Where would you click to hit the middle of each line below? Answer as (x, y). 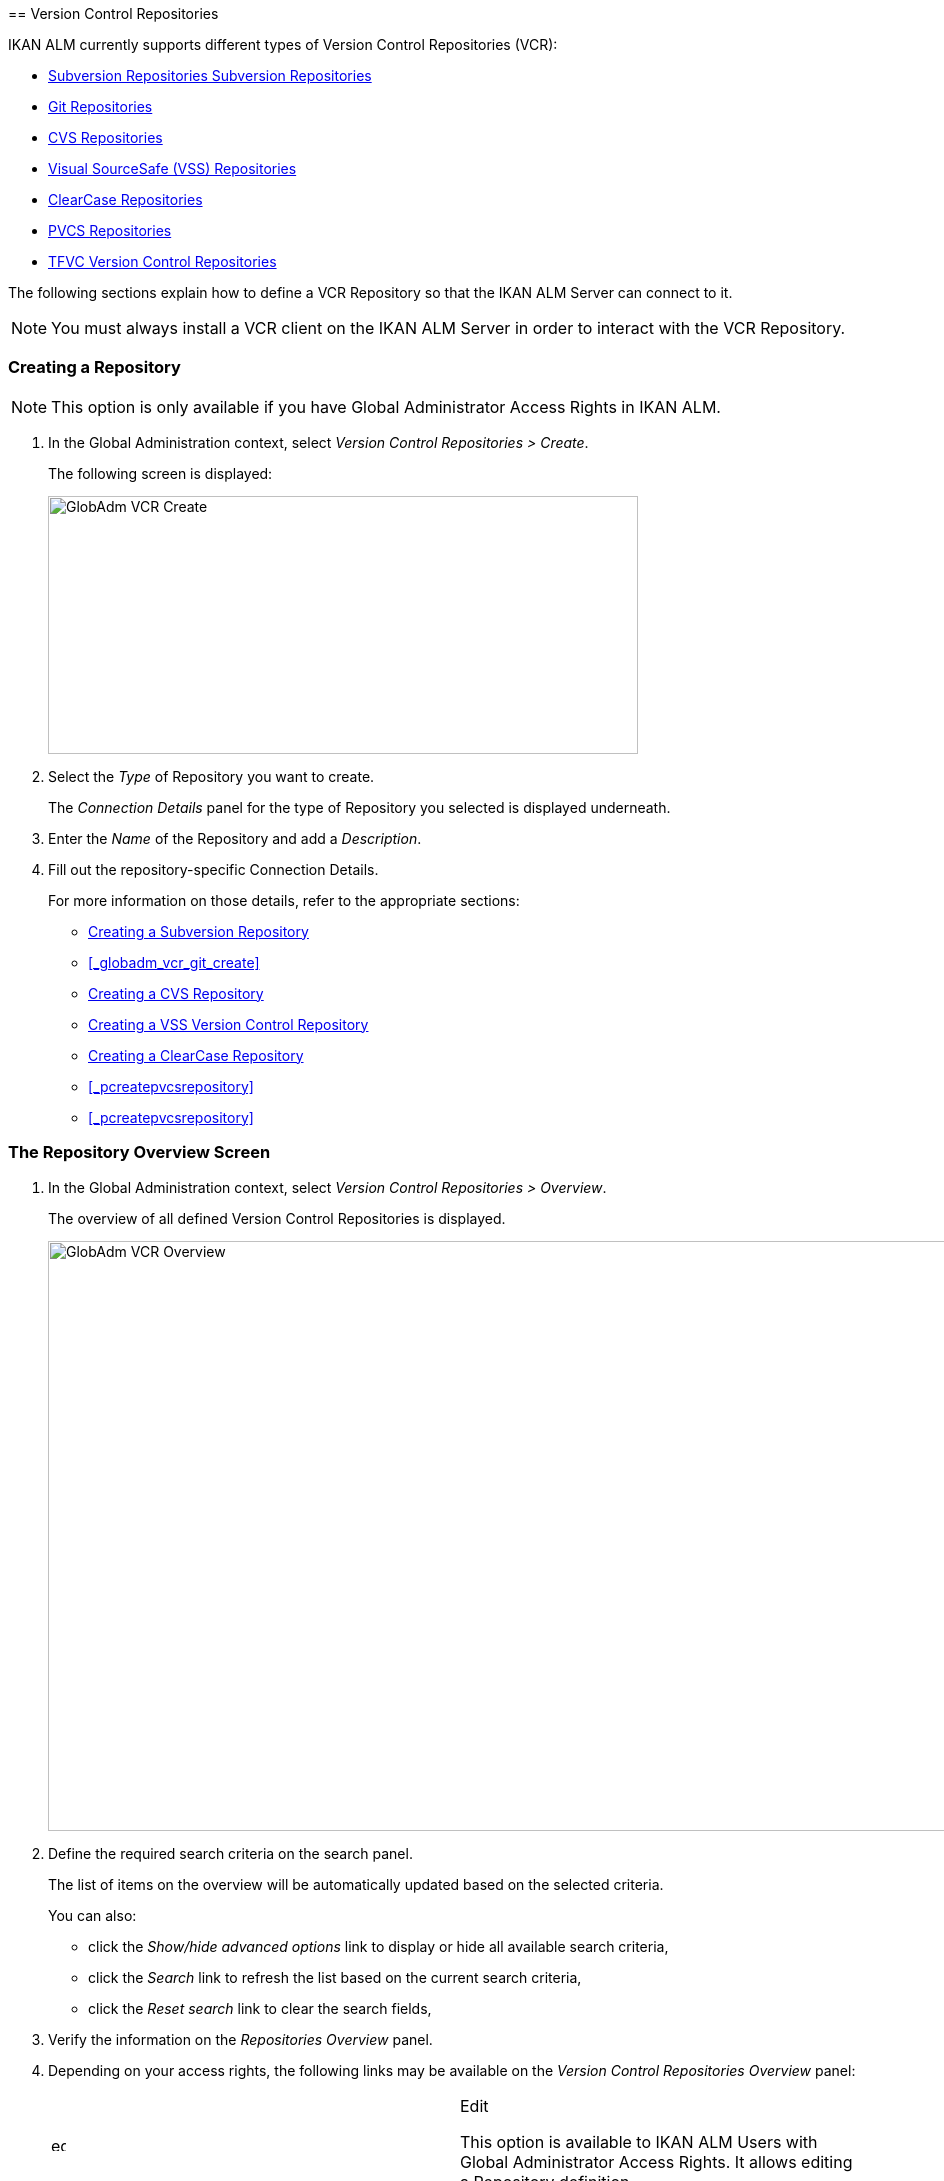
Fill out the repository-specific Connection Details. (213, 869)
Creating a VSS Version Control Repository (228, 1024)
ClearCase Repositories (125, 199)
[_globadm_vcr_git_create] (174, 962)
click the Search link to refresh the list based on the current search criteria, (335, 1977)
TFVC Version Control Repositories (162, 261)
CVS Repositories (105, 137)
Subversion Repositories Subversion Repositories (210, 75)
